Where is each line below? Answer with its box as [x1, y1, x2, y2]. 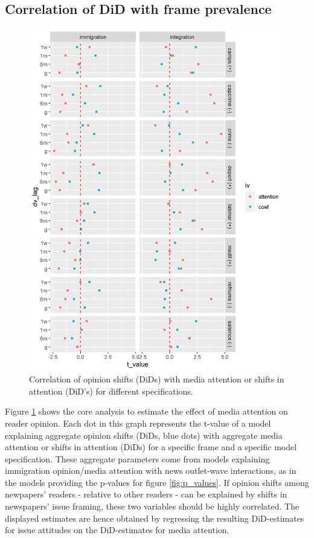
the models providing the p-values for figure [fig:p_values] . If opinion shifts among [5, 476, 309, 488]
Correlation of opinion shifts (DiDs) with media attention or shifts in [29, 373, 284, 385]
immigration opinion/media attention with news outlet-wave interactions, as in [5, 464, 296, 477]
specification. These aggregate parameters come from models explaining [5, 452, 270, 465]
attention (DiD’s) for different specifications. [29, 384, 193, 397]
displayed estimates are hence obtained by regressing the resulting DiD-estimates [5, 511, 304, 524]
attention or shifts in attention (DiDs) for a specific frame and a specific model [5, 441, 297, 453]
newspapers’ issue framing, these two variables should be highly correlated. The [5, 500, 300, 513]
